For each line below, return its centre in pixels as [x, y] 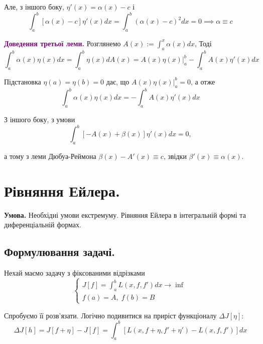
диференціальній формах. [43, 225]
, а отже [203, 81]
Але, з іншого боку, [34, 7]
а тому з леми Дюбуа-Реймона [50, 156]
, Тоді [203, 43]
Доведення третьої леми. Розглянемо [62, 43]
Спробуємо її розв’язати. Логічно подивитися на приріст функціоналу [110, 315]
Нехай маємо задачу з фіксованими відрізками [75, 273]
